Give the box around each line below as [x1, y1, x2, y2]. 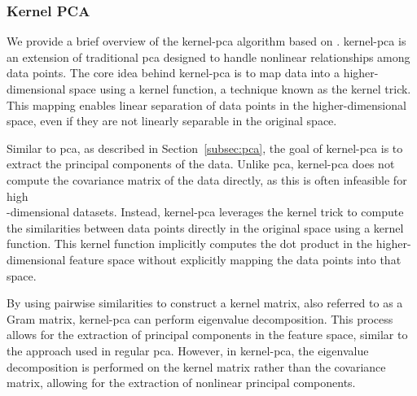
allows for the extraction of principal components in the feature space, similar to [7, 326, 408, 343]
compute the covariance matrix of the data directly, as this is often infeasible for [7, 171, 407, 188]
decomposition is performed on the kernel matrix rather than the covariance [7, 358, 386, 375]
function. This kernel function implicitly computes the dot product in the [7, 235, 373, 252]
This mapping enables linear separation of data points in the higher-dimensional [7, 96, 406, 113]
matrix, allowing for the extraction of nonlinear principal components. [7, 374, 356, 391]
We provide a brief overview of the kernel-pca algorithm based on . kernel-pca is [7, 33, 406, 50]
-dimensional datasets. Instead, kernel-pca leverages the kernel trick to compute [7, 203, 404, 220]
